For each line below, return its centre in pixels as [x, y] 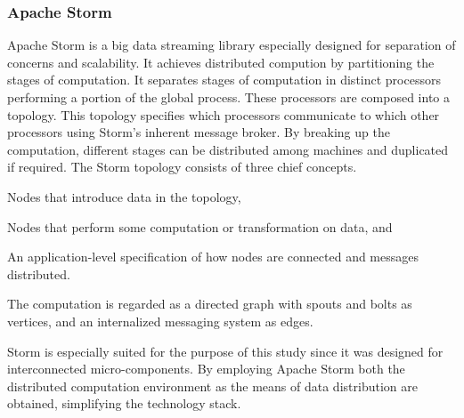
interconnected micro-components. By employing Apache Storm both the [206, 369]
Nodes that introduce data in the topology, [124, 196]
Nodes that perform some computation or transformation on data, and [200, 226]
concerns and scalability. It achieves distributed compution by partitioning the [221, 62]
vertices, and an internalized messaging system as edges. [160, 321]
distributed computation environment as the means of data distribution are [212, 386]
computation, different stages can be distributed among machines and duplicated [228, 149]
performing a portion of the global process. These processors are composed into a [229, 97]
